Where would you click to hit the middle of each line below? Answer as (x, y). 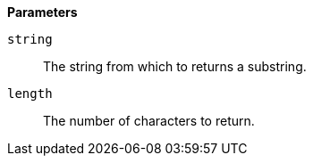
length (30, 94)
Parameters (42, 12)
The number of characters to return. (149, 121)
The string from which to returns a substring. (175, 66)
